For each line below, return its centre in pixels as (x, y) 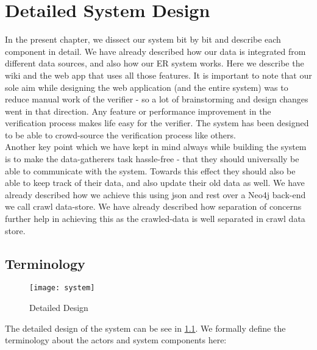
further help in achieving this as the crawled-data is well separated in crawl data (155, 219)
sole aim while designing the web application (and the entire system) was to (147, 87)
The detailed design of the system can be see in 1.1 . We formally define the (145, 328)
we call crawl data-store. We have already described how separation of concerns (153, 206)
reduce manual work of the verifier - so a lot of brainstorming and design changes (157, 99)
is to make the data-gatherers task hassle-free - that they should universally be (152, 159)
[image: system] (62, 288)
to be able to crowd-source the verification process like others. (120, 134)
